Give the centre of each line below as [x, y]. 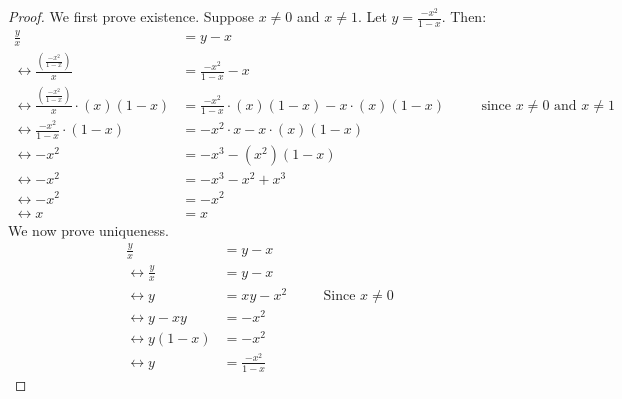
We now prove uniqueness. [88, 229]
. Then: [464, 16]
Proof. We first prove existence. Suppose [131, 16]
